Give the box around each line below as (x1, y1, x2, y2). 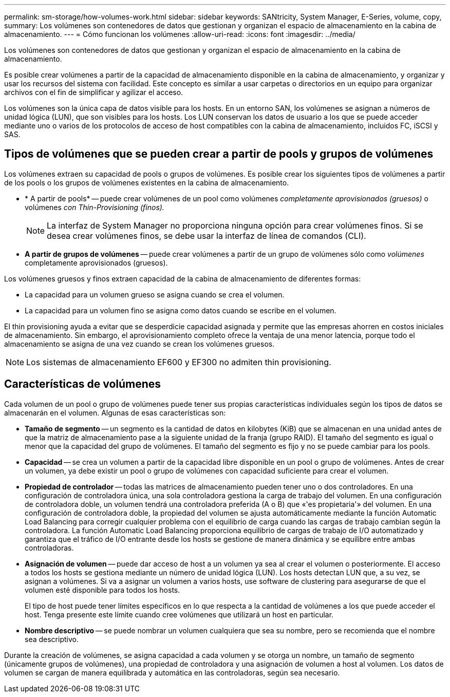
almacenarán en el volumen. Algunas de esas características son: (4, 408, 226, 417)
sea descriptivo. (25, 634, 79, 644)
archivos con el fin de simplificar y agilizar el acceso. (4, 88, 183, 97)
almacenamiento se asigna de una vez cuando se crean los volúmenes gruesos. (4, 339, 275, 348)
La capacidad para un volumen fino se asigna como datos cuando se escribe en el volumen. (25, 306, 336, 315)
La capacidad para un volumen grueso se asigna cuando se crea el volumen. (25, 290, 285, 299)
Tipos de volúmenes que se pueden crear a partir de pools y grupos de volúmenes (4, 147, 434, 161)
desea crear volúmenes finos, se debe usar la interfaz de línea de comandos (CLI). (47, 230, 366, 241)
